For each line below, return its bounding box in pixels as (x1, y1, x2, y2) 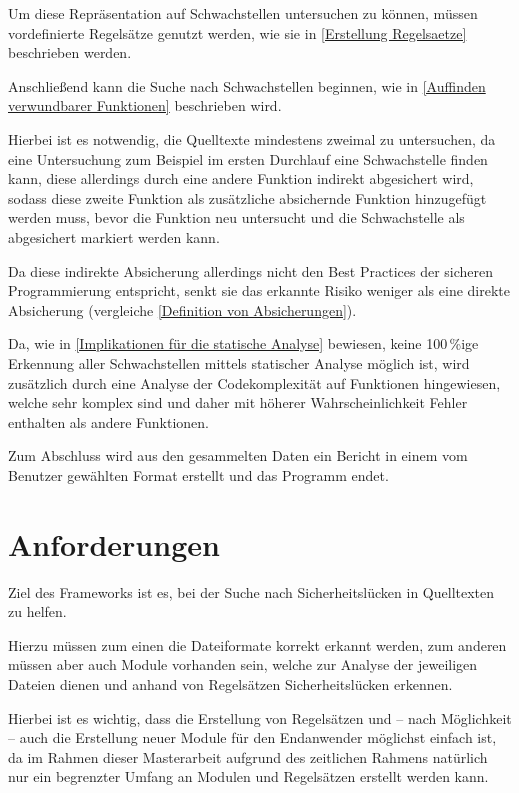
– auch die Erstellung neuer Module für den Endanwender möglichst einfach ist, (8, 727, 497, 748)
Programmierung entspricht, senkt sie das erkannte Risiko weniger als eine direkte (8, 280, 510, 301)
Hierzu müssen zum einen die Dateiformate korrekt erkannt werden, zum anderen (8, 634, 507, 655)
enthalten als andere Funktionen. (8, 411, 210, 432)
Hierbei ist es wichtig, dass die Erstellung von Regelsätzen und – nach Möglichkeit (8, 707, 512, 728)
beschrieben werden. (8, 42, 132, 63)
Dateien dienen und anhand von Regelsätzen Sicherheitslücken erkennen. (8, 673, 453, 694)
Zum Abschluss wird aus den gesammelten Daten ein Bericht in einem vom (8, 445, 468, 466)
